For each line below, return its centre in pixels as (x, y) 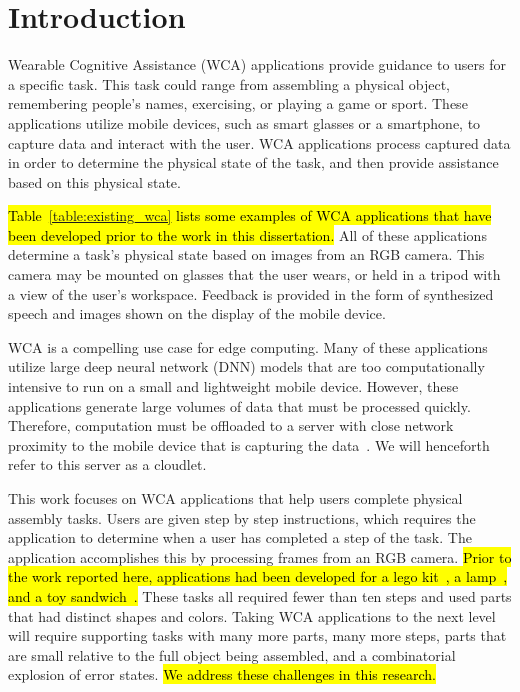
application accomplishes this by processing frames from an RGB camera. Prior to (260, 556)
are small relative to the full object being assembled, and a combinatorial (232, 654)
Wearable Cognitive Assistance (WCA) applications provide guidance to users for (257, 64)
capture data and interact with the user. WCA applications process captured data (259, 142)
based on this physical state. (94, 181)
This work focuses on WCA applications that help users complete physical (235, 498)
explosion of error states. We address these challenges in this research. (222, 674)
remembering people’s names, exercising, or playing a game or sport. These (238, 103)
